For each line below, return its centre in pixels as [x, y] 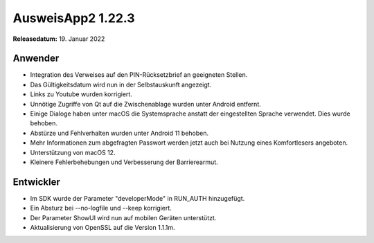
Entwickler [36, 182]
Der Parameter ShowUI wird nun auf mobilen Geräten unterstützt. [123, 217]
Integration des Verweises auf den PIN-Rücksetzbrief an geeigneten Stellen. [139, 75]
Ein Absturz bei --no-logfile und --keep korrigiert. [101, 208]
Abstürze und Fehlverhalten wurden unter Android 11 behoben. [119, 133]
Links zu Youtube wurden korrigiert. [81, 94]
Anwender [36, 58]
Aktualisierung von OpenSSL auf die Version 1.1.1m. [103, 228]
